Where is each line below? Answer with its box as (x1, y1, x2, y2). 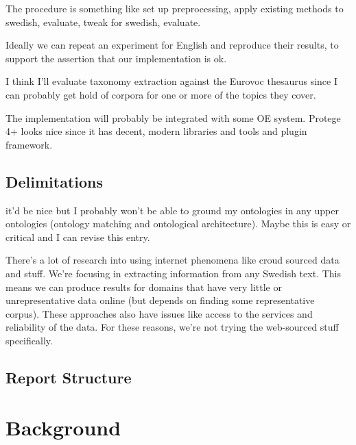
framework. (5, 137, 53, 151)
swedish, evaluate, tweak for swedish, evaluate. (5, 14, 201, 29)
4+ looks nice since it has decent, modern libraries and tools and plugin (5, 124, 307, 138)
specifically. (5, 333, 53, 347)
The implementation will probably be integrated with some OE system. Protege (5, 110, 341, 125)
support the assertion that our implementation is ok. (5, 51, 227, 65)
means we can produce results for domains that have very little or (5, 279, 282, 294)
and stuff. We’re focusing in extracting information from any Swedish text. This (5, 266, 341, 280)
